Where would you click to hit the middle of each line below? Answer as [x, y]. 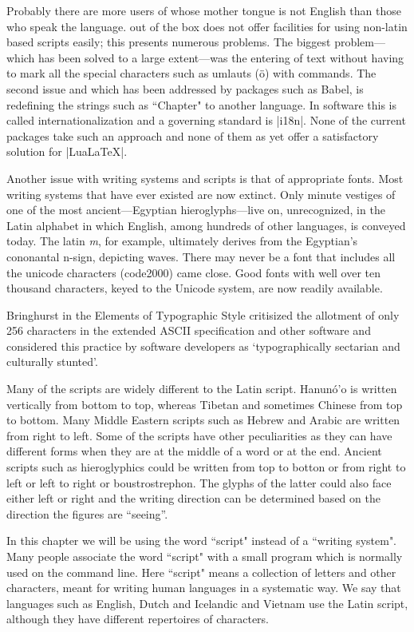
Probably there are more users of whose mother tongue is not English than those [204, 10]
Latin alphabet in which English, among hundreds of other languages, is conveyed [206, 225]
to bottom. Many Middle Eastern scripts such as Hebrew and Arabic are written [203, 420]
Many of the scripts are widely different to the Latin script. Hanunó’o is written [202, 389]
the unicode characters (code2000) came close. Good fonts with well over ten [193, 272]
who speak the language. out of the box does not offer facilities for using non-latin [207, 26]
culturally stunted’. [52, 362]
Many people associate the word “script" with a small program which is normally [205, 556]
